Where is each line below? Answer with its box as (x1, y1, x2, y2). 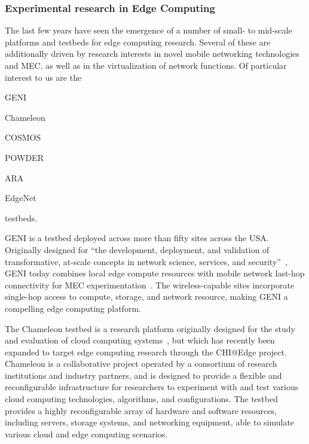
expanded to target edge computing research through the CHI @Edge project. (5, 345, 287, 358)
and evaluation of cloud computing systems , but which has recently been (5, 334, 275, 346)
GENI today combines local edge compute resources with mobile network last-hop (5, 267, 305, 279)
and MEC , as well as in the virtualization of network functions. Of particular (5, 59, 287, 71)
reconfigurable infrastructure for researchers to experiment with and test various (5, 381, 299, 393)
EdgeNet (5, 191, 36, 204)
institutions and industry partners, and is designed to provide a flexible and (5, 369, 282, 381)
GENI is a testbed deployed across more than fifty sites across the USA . (5, 232, 269, 244)
